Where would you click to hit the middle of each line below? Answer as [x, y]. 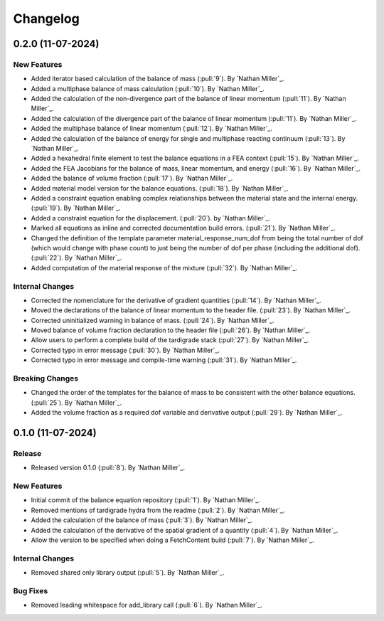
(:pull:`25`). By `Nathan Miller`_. [76, 403]
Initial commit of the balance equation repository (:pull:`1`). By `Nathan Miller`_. [146, 500]
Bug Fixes [31, 590]
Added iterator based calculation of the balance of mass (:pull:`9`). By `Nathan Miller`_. [158, 79]
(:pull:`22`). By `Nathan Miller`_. [76, 258]
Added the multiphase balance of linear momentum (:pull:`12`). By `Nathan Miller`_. [152, 129]
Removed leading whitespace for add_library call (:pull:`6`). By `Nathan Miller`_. [147, 605]
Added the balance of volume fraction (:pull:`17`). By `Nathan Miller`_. [132, 179]
